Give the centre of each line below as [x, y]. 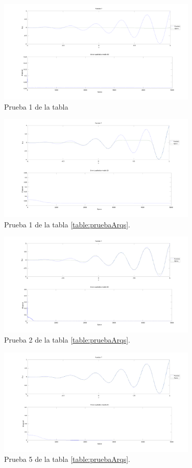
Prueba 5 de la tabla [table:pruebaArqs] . [67, 459]
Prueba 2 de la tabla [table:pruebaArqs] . [67, 339]
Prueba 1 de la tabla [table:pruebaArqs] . [67, 224]
